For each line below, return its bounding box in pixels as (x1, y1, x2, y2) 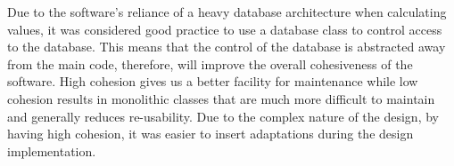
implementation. (7, 141, 96, 160)
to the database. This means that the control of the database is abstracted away (7, 37, 446, 56)
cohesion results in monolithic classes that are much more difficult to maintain (7, 89, 435, 107)
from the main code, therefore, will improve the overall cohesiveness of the (7, 54, 413, 73)
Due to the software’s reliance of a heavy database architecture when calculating (7, 3, 447, 20)
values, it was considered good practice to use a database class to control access (7, 20, 442, 38)
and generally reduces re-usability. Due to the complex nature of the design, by (7, 107, 439, 125)
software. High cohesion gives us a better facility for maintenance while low (7, 72, 418, 91)
